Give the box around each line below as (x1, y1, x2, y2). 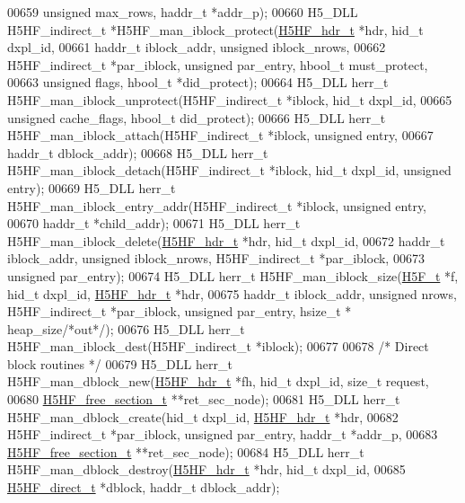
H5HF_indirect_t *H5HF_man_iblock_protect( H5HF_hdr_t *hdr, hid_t (7, 20, 424, 39)
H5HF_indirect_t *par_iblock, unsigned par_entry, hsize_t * (7, 302, 352, 321)
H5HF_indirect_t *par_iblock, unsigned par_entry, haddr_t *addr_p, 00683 (7, 425, 438, 444)
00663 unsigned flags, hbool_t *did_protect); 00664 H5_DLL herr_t (7, 73, 389, 92)
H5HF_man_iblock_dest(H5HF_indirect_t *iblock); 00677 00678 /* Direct (7, 337, 429, 356)
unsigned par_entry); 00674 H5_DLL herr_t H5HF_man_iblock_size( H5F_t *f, (7, 266, 459, 285)
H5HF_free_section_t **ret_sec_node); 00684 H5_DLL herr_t (7, 442, 364, 461)
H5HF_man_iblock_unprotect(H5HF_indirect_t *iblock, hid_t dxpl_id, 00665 (7, 90, 452, 109)
